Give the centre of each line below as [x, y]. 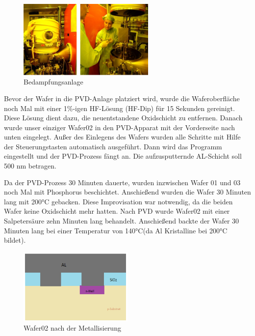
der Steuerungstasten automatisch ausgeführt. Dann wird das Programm [113, 146]
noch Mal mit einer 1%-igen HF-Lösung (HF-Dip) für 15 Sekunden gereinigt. [119, 108]
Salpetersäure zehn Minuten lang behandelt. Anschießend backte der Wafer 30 [122, 221]
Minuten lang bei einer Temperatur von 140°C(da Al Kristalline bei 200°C [116, 230]
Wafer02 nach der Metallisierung [72, 328]
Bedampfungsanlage [53, 82]
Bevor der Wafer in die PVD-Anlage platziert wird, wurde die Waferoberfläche [122, 98]
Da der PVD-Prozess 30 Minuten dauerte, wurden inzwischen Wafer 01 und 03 [122, 182]
